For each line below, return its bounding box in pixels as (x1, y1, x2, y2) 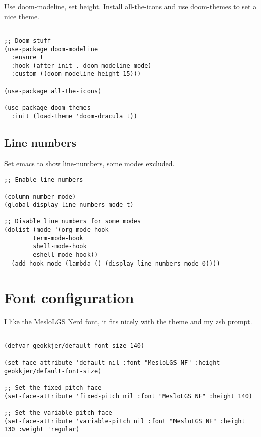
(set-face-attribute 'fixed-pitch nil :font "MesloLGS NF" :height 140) (4, 392, 252, 400)
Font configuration (4, 287, 134, 307)
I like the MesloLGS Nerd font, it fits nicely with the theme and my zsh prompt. (4, 316, 252, 326)
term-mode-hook (33, 234, 83, 242)
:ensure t (11, 54, 44, 61)
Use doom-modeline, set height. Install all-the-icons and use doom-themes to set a (4, 1, 257, 11)
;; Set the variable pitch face (4, 409, 112, 417)
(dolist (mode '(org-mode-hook (4, 226, 109, 234)
